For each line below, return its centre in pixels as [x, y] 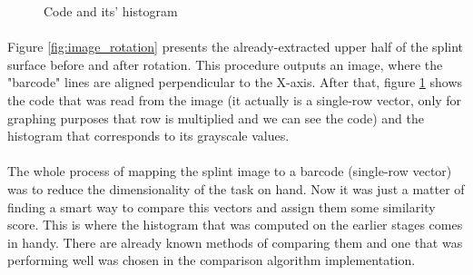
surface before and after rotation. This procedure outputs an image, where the [225, 64]
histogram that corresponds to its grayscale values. [148, 136]
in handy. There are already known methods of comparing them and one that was [235, 242]
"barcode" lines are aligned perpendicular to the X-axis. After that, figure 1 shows [235, 82]
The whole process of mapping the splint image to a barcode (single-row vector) [230, 171]
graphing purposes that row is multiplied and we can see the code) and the [216, 118]
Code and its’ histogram [111, 11]
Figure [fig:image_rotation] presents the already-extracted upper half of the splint [235, 47]
